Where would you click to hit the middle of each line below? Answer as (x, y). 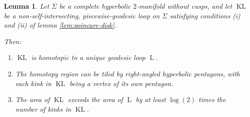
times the (212, 99)
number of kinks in (43, 109)
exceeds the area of (95, 99)
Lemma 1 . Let (27, 6)
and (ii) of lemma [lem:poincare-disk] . (60, 25)
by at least (151, 99)
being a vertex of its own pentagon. (121, 83)
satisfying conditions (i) (205, 15)
